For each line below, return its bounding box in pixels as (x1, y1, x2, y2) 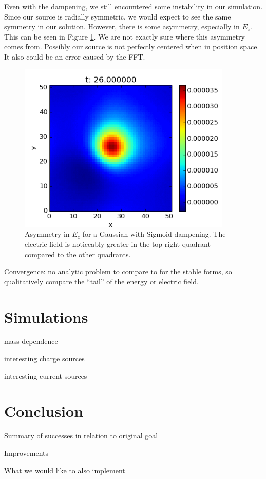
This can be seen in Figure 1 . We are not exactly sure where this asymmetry (4, 31, 245, 42)
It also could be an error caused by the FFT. (4, 51, 145, 62)
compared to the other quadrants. (25, 248, 131, 259)
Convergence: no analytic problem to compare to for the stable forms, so (4, 266, 232, 277)
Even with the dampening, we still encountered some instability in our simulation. (4, 1, 263, 11)
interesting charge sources (4, 353, 85, 364)
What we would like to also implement (4, 465, 125, 475)
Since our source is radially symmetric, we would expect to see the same (4, 11, 231, 22)
